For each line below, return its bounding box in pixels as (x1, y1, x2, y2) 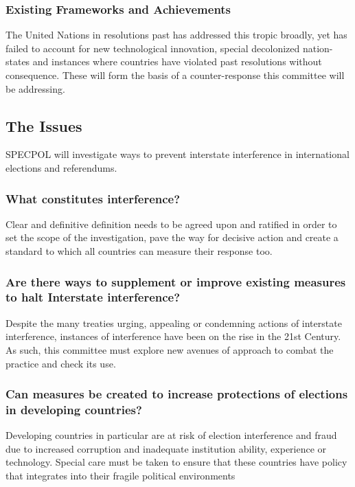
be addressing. (5, 81, 65, 95)
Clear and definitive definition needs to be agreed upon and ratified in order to (5, 216, 337, 231)
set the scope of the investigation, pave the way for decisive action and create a (5, 230, 339, 245)
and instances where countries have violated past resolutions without (32, 54, 322, 69)
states (5, 54, 30, 69)
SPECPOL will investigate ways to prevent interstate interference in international (5, 147, 350, 161)
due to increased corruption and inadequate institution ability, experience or (5, 441, 327, 455)
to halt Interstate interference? (5, 288, 181, 306)
